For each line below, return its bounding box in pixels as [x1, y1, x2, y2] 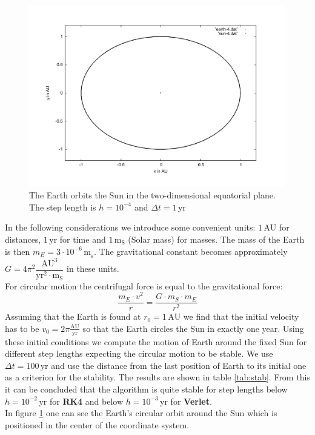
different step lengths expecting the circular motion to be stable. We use [5, 347, 273, 360]
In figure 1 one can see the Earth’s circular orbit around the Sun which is [5, 406, 277, 419]
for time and [59, 233, 106, 246]
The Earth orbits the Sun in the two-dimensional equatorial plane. [29, 189, 276, 201]
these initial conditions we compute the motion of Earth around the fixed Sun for [5, 335, 307, 348]
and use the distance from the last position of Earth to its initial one [51, 359, 307, 371]
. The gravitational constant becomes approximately [94, 244, 288, 257]
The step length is [29, 200, 96, 213]
